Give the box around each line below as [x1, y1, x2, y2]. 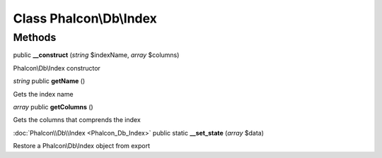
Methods [13, 31, 57, 44]
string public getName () [13, 77, 86, 85]
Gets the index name [13, 90, 74, 98]
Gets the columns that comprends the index [13, 116, 141, 124]
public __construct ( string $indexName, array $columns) [13, 51, 180, 59]
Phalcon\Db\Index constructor [13, 63, 100, 72]
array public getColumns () [13, 102, 93, 111]
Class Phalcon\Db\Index [13, 11, 157, 26]
